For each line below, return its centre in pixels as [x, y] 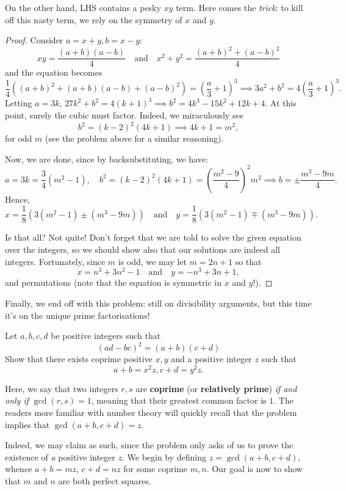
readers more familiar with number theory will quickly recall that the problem [151, 413]
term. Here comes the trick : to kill [240, 7]
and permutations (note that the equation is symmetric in [113, 282]
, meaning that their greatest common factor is [179, 400]
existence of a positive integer [60, 456]
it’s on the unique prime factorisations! [77, 315]
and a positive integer [211, 359]
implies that [27, 424]
